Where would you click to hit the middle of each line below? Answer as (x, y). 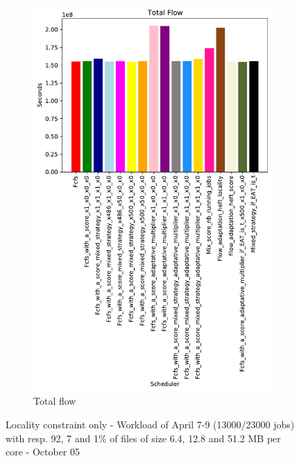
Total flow (55, 401)
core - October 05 (43, 452)
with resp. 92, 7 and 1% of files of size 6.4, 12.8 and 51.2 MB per (143, 438)
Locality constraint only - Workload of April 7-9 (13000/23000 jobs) (150, 424)
